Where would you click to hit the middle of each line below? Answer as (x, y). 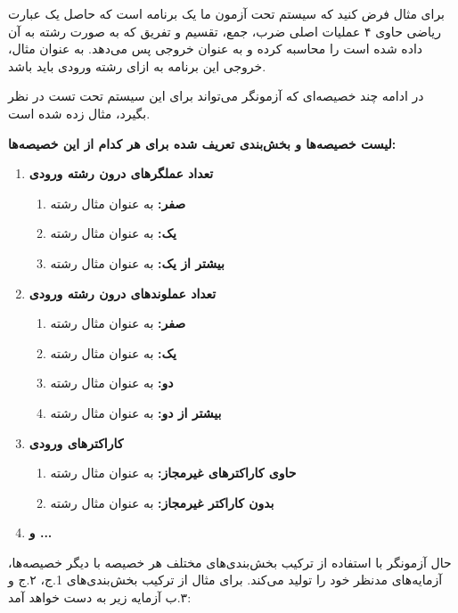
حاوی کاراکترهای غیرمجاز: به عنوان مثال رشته (173, 473)
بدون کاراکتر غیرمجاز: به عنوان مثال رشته (162, 502)
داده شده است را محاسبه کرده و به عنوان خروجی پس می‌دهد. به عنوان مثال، (216, 49)
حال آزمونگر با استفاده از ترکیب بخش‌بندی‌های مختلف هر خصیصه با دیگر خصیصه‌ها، (230, 562)
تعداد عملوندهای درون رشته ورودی (123, 293)
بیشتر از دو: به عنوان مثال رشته (136, 412)
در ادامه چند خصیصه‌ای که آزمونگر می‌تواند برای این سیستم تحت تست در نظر (216, 96)
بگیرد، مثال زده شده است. (79, 113)
